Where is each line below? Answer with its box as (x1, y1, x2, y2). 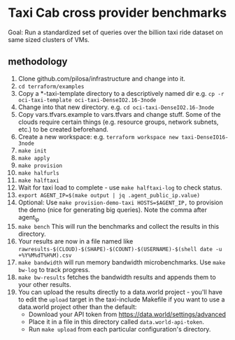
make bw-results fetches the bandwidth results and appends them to (17, 273, 216, 281)
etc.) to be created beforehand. (17, 125, 109, 134)
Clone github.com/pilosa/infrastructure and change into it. (17, 74, 186, 83)
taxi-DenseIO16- (181, 134, 229, 141)
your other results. (17, 280, 72, 288)
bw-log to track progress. (17, 265, 90, 274)
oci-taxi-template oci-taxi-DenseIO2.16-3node (17, 97, 157, 104)
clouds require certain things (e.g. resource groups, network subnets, (17, 118, 219, 126)
